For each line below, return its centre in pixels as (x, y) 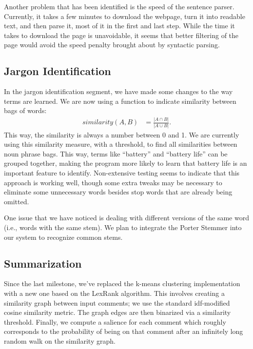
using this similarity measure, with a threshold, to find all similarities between (121, 144)
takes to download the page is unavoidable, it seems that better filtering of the (121, 35)
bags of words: (25, 110)
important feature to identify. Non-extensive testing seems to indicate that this (122, 172)
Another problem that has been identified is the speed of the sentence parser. (119, 6)
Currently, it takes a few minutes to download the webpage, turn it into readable (125, 16)
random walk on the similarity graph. (60, 340)
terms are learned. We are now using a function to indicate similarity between (120, 101)
